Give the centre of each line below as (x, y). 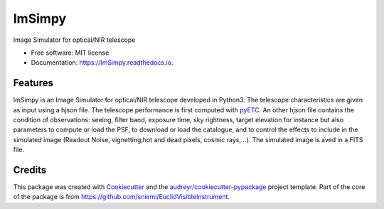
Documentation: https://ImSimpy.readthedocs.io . (102, 63)
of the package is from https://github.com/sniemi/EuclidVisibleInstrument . (122, 197)
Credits (30, 170)
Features (33, 83)
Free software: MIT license (70, 53)
